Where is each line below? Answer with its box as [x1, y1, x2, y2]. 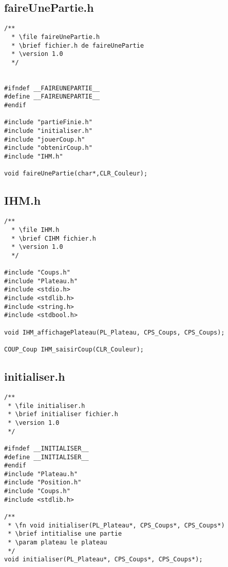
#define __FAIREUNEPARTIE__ [4, 93, 100, 101]
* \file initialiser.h [8, 402, 85, 409]
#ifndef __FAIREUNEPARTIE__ [4, 84, 100, 92]
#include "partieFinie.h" [4, 119, 92, 126]
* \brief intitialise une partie [8, 530, 122, 538]
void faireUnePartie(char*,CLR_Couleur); [4, 170, 148, 178]
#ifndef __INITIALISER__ [4, 444, 89, 452]
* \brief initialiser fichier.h [8, 410, 118, 418]
